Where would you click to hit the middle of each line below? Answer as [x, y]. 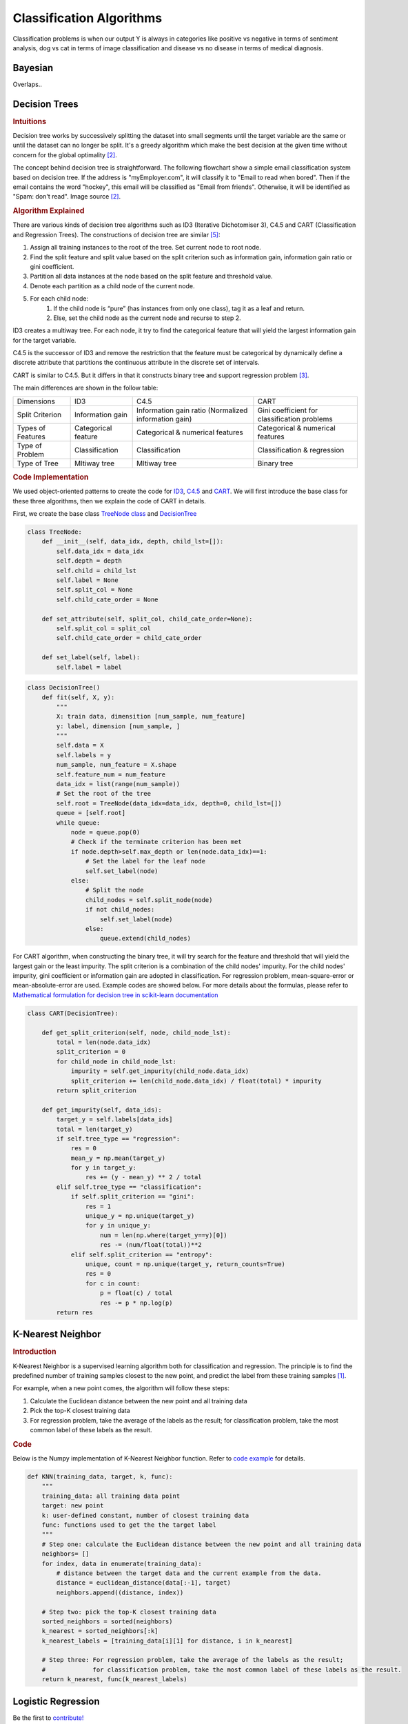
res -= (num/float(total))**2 [151, 1245]
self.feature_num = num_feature [111, 774]
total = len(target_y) [95, 1129]
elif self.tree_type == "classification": [129, 1187]
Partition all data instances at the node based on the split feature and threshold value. [151, 277]
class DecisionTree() [64, 688]
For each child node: [59, 299]
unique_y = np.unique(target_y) [140, 1216]
